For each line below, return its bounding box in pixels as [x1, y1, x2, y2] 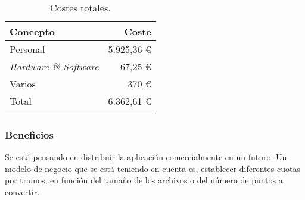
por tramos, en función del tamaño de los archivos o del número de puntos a [5, 174, 283, 186]
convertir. [5, 186, 40, 198]
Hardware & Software [10, 60, 99, 73]
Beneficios [5, 127, 54, 142]
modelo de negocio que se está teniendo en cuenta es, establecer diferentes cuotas [5, 162, 300, 174]
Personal [10, 42, 45, 56]
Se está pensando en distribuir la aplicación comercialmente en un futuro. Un [5, 151, 287, 163]
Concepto [10, 24, 55, 38]
